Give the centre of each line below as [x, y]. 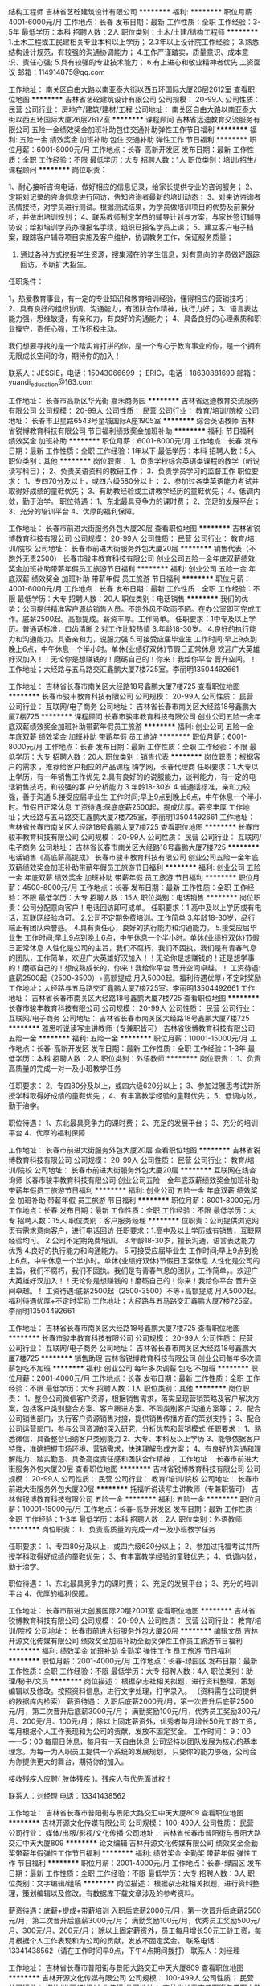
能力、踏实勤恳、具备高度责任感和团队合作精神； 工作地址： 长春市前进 [133, 1458]
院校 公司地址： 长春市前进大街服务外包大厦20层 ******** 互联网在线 [133, 1170]
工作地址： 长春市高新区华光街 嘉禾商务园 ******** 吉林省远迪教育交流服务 [134, 400]
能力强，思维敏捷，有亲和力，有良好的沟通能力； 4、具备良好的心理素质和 [131, 319]
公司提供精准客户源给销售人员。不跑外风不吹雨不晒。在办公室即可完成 [138, 608]
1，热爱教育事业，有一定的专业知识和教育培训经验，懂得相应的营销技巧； [129, 299]
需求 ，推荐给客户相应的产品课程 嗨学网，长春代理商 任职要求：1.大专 [137, 766]
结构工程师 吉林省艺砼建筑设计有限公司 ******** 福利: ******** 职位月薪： [134, 12]
